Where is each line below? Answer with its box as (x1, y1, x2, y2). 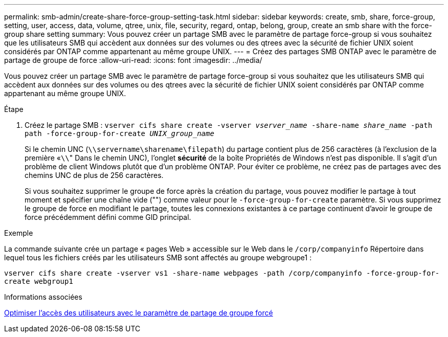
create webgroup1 (4, 277, 73, 285)
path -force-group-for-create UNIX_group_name (25, 129, 214, 138)
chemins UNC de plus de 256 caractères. (25, 171, 164, 179)
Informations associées (4, 293, 82, 301)
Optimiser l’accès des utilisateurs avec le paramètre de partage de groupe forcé (4, 308, 273, 317)
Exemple (4, 229, 33, 237)
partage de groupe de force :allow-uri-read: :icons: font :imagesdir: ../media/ (4, 56, 262, 64)
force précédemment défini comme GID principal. (25, 213, 191, 221)
